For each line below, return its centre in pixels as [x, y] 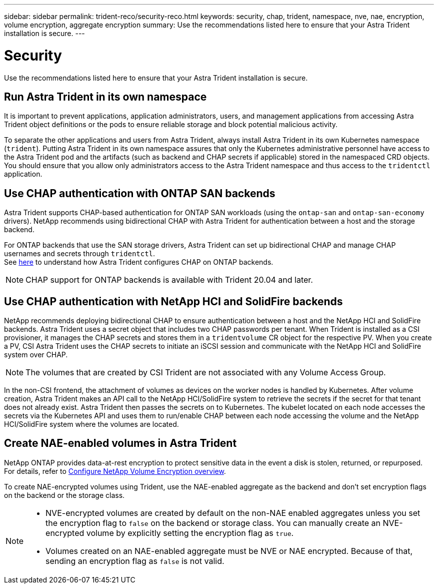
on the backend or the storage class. [64, 495]
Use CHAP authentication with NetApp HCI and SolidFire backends [173, 301]
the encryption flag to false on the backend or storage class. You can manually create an [213, 523]
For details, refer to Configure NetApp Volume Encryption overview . [115, 471]
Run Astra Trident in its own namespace [105, 97]
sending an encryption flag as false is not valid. [135, 561]
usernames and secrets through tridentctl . [80, 254]
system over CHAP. [36, 355]
